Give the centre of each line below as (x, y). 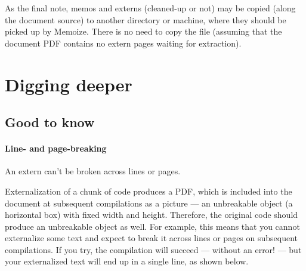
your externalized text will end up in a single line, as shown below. (127, 261)
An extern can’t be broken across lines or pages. (93, 171)
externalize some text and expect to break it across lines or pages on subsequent (152, 238)
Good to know (50, 122)
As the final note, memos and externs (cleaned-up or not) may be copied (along (150, 8)
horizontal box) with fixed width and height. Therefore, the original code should (152, 215)
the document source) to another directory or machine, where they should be (146, 19)
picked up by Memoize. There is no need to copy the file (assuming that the (143, 31)
